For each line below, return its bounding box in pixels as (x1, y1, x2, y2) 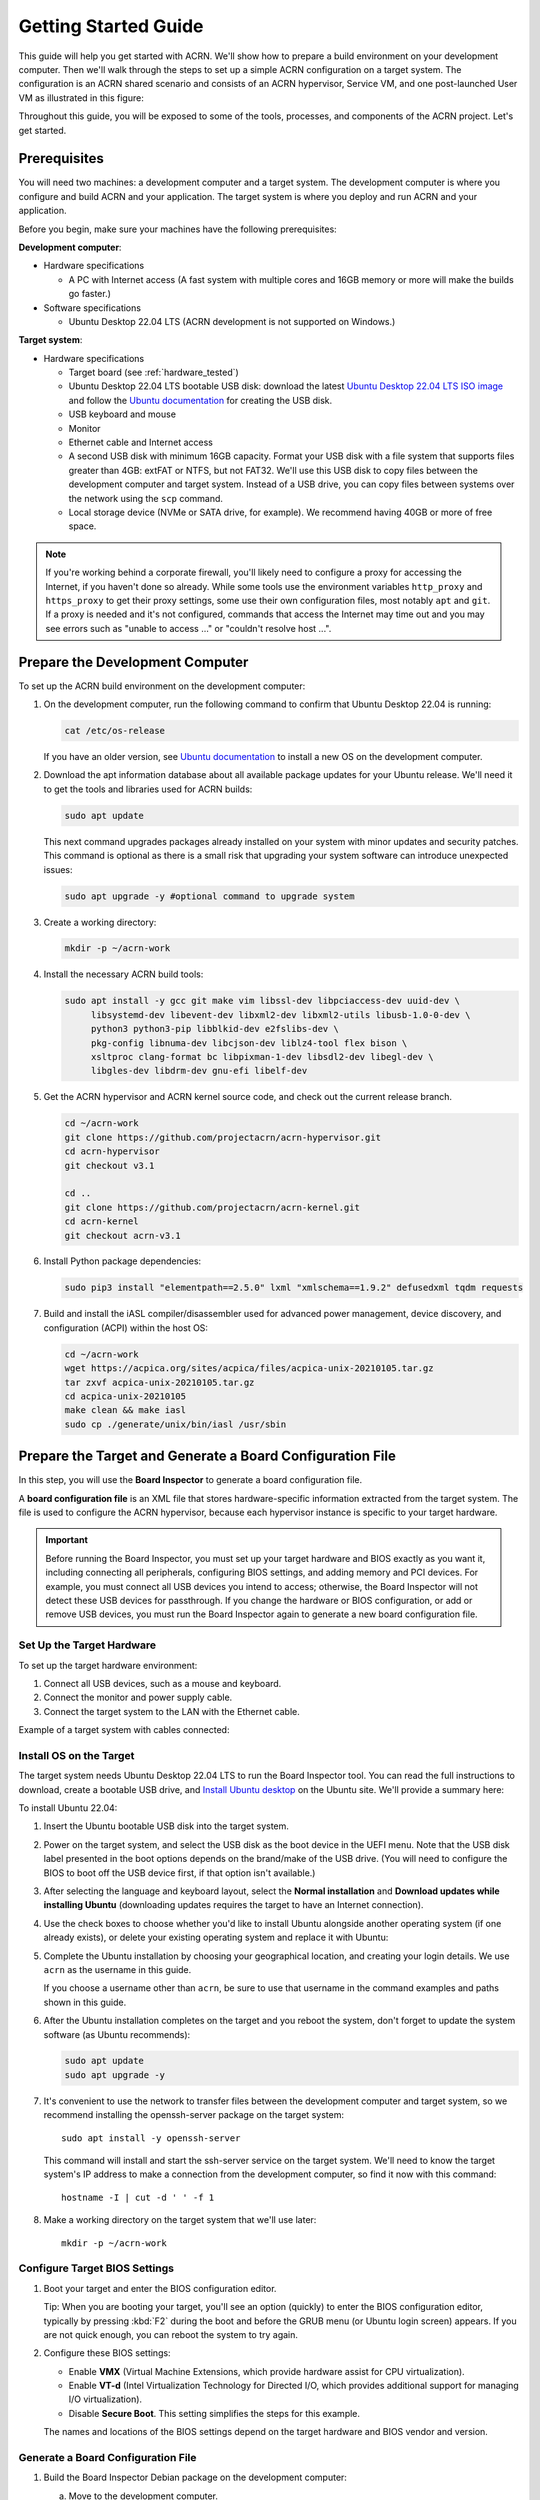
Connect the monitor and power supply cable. (43, 1691, 233, 1704)
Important (45, 1534, 89, 1546)
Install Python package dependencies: (43, 1255, 202, 1267)
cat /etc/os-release (64, 725, 165, 737)
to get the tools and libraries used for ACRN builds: (43, 783, 253, 795)
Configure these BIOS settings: (43, 2347, 171, 2359)
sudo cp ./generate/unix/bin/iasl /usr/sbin (64, 1418, 287, 1430)
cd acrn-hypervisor (64, 1146, 160, 1157)
